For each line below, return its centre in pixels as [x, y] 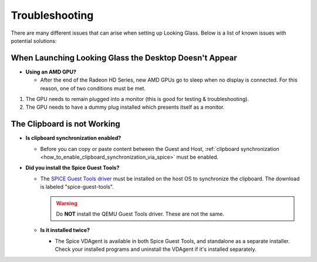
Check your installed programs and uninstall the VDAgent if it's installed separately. [156, 249]
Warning [67, 203]
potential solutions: [34, 41]
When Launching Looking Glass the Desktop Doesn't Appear [124, 58]
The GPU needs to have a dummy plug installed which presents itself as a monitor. [125, 107]
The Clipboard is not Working [65, 124]
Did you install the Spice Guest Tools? [72, 168]
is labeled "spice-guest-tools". [77, 187]
